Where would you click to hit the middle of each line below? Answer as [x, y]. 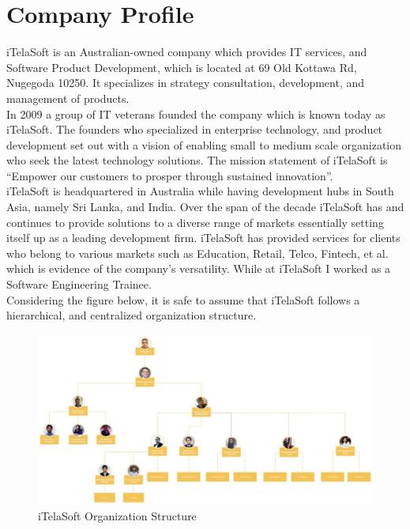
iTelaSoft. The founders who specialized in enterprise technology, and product [195, 129]
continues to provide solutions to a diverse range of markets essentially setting [195, 222]
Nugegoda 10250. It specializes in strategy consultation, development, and [186, 83]
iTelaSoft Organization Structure [117, 515]
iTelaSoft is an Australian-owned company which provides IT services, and [187, 52]
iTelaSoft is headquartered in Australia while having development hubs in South [200, 191]
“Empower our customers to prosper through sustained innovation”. [170, 175]
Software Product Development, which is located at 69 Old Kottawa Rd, [182, 67]
